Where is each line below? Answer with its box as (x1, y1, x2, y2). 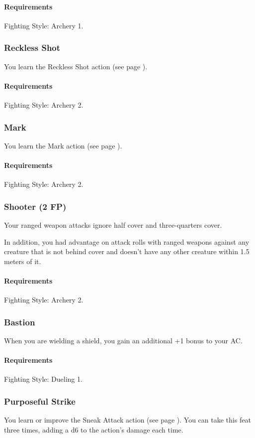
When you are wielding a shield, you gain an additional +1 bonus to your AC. (4, 335, 243, 345)
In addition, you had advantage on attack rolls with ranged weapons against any (4, 236, 250, 247)
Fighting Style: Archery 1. (4, 20, 84, 30)
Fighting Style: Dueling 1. (4, 374, 83, 384)
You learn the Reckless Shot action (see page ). (4, 61, 148, 71)
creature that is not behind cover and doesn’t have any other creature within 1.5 (4, 246, 250, 257)
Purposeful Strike (4, 395, 76, 407)
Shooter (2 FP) (4, 200, 67, 212)
